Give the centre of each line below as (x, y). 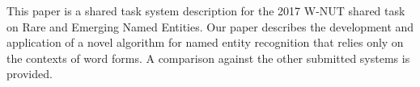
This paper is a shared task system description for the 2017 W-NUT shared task (206, 10)
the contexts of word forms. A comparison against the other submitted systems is (208, 58)
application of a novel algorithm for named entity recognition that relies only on (205, 42)
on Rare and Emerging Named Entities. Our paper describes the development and (210, 26)
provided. (30, 74)
